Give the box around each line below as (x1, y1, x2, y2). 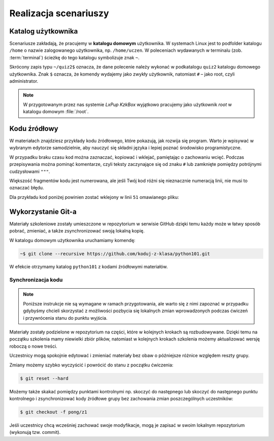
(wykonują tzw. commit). (9, 429, 61, 435)
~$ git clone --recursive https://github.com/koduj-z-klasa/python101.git (20, 251, 211, 256)
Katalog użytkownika (9, 27, 78, 36)
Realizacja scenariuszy (9, 8, 109, 19)
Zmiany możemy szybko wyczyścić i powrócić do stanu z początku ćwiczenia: (9, 362, 174, 368)
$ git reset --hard (20, 376, 68, 381)
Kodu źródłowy (9, 124, 58, 133)
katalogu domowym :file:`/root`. (23, 109, 89, 115)
